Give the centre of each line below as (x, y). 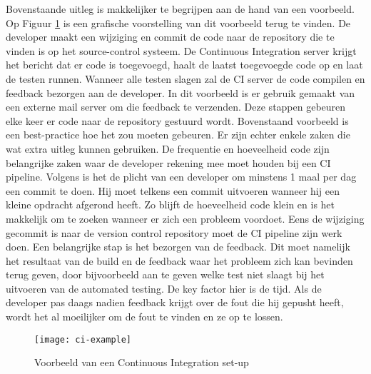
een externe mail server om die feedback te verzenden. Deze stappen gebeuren (176, 107)
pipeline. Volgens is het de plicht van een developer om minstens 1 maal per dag (181, 177)
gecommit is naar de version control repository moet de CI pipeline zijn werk (174, 232)
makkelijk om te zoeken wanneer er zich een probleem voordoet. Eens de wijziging (185, 218)
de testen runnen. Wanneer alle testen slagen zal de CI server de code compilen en (185, 78)
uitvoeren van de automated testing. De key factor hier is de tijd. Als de (164, 288)
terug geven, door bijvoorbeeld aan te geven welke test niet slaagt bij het (165, 274)
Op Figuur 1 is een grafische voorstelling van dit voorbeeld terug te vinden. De (178, 22)
